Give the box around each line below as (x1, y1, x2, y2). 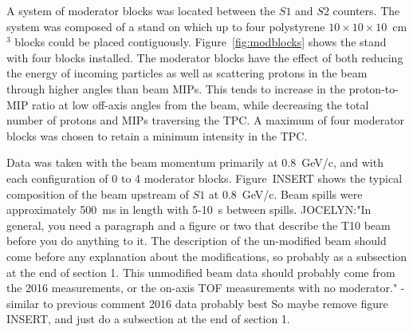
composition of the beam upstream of (6, 185, 189, 202)
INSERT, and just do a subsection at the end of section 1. (6, 310, 290, 327)
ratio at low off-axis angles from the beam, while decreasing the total (32, 96, 369, 113)
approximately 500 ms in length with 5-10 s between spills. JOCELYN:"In (6, 201, 372, 218)
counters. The (332, 2, 400, 18)
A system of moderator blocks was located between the (6, 2, 276, 18)
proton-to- (348, 80, 399, 97)
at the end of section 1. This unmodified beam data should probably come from (6, 263, 395, 280)
